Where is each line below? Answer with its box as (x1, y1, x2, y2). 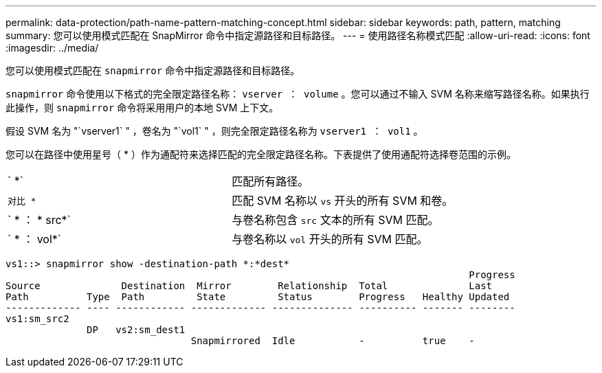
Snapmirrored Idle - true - (190, 335, 475, 346)
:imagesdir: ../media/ (5, 42, 99, 54)
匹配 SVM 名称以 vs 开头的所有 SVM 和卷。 (232, 194, 454, 207)
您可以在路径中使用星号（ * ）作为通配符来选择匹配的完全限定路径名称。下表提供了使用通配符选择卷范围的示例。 (5, 148, 516, 160)
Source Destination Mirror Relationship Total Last (5, 280, 493, 291)
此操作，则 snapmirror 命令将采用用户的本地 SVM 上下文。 (5, 102, 279, 113)
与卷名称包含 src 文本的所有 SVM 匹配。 (232, 213, 439, 227)
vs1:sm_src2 (5, 313, 69, 324)
